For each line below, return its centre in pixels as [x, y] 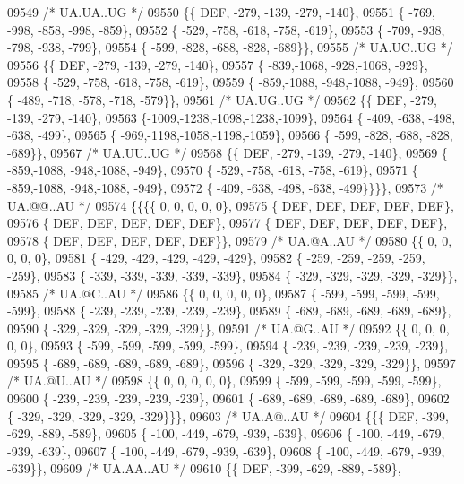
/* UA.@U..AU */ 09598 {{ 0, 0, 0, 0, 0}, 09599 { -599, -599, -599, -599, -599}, [224, 380]
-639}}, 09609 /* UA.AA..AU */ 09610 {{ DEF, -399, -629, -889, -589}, [204, 468]
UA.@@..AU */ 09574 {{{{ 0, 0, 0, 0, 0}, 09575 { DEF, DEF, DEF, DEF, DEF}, [231, 205]
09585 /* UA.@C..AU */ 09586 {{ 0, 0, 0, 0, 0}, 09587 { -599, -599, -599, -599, [223, 293]
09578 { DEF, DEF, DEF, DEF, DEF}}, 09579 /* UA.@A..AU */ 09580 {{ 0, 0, [230, 240]
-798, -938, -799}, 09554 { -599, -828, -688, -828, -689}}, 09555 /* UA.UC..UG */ [230, 47]
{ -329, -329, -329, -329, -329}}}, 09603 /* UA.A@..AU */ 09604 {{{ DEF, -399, [228, 415]
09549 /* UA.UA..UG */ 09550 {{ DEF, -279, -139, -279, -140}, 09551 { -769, [221, 12]
